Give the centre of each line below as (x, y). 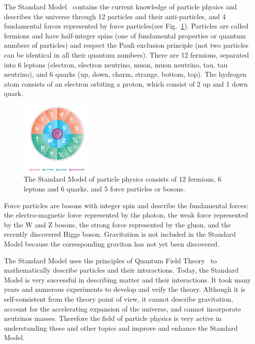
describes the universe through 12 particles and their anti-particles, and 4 (115, 16)
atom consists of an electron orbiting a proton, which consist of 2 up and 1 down (126, 83)
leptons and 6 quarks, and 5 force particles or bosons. (105, 189)
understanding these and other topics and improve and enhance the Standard (121, 328)
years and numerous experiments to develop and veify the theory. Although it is (125, 289)
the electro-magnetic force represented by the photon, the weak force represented (126, 215)
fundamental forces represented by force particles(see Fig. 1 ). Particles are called (126, 26)
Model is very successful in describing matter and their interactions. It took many (127, 279)
